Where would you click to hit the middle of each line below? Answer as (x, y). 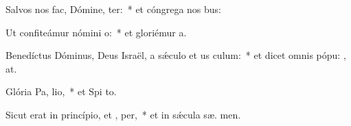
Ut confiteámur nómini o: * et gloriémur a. (96, 32)
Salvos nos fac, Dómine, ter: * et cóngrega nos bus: (114, 9)
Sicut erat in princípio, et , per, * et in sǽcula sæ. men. (123, 114)
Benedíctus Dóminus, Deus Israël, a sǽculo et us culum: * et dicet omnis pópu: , (176, 55)
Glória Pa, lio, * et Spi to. (61, 91)
